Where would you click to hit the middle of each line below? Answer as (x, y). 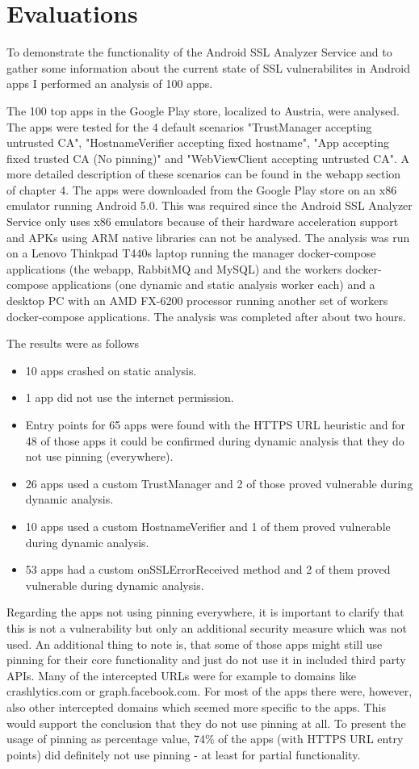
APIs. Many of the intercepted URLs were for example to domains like (181, 675)
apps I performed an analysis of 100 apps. (110, 84)
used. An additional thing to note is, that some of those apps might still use (195, 644)
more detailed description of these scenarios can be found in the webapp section (204, 174)
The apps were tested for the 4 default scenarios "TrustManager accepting (189, 126)
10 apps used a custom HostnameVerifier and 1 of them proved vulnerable (208, 526)
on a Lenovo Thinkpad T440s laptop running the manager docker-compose (191, 253)
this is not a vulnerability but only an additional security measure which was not (207, 627)
